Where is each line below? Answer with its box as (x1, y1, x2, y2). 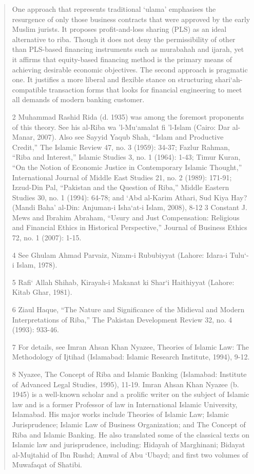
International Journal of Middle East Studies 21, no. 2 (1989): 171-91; (12, 172, 232, 182)
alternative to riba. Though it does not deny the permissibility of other (12, 33, 236, 44)
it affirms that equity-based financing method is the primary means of (12, 53, 232, 64)
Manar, (12, 131, 35, 142)
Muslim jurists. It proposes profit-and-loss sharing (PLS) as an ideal (12, 24, 227, 34)
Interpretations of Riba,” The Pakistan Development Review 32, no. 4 (12, 314, 232, 325)
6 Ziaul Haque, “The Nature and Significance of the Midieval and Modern (12, 304, 245, 315)
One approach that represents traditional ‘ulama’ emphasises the (12, 4, 216, 14)
